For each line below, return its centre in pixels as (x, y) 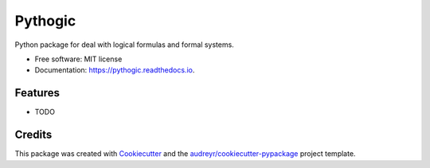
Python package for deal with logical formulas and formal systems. (124, 45)
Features (37, 93)
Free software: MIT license (78, 59)
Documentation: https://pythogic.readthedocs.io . (115, 70)
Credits (33, 135)
